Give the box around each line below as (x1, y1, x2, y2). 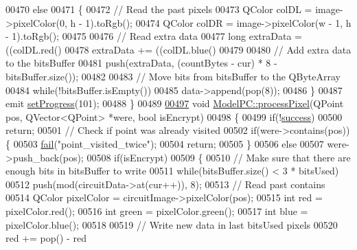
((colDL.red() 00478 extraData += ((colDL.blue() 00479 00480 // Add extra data (5, 42, 352, 56)
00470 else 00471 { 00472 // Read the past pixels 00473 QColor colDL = (5, 2, 312, 16)
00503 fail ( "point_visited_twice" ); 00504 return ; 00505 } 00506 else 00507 (13, 136, 324, 150)
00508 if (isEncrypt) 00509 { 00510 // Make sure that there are (87, 150, 351, 164)
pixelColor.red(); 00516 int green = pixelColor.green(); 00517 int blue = (5, 203, 308, 218)
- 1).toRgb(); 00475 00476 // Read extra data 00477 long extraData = (5, 29, 302, 43)
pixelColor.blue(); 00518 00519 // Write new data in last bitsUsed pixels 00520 (5, 217, 338, 231)
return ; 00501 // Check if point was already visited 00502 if (5, 123, 257, 137)
